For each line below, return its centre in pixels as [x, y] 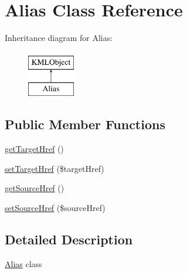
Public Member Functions [85, 124]
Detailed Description [69, 239]
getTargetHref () [34, 149]
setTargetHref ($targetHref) [55, 168]
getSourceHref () [35, 188]
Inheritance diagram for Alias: [59, 38]
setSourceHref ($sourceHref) [55, 207]
